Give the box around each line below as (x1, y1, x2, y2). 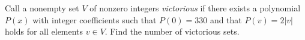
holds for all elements (5, 25, 83, 38)
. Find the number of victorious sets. (104, 25, 240, 38)
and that (210, 13, 242, 26)
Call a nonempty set (5, 2, 79, 14)
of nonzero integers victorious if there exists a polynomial (89, 2, 301, 14)
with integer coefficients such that (32, 13, 157, 26)
